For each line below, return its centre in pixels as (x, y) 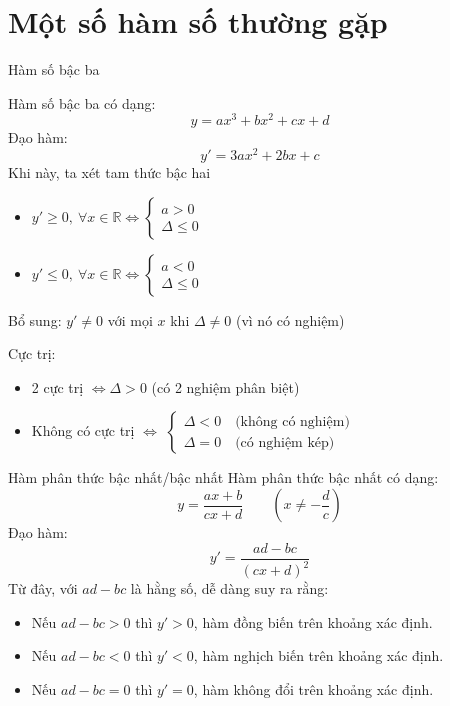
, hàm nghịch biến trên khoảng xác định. (318, 655)
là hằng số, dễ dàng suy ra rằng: (229, 588)
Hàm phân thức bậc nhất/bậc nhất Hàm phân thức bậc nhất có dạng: (223, 477)
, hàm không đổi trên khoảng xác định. (313, 688)
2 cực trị (57, 386)
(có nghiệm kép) (285, 442)
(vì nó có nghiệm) (290, 319)
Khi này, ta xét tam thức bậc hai (109, 172)
